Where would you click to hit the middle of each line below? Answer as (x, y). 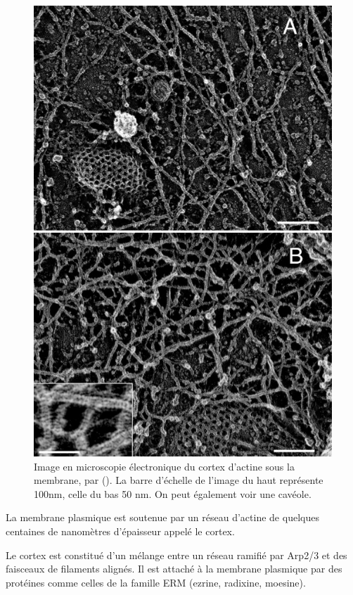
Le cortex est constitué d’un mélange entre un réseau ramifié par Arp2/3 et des (176, 555)
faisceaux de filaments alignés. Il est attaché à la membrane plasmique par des (174, 569)
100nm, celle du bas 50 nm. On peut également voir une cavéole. (173, 493)
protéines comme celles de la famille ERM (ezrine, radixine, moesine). (156, 582)
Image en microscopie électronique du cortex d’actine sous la (164, 466)
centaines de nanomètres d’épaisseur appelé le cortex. (120, 531)
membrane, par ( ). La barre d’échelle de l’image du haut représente (179, 480)
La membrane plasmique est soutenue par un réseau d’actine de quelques (162, 517)
